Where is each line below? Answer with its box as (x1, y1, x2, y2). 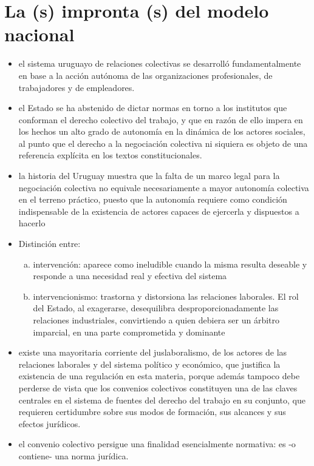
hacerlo (18, 217, 46, 229)
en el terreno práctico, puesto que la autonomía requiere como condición (18, 193, 287, 206)
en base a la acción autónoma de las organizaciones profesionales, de (18, 69, 273, 81)
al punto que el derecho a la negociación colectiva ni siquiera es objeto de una (18, 137, 308, 149)
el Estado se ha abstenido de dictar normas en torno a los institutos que (18, 101, 287, 114)
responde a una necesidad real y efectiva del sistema (33, 269, 227, 282)
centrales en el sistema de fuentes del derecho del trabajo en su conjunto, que (18, 393, 305, 406)
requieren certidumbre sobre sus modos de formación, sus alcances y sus (18, 405, 286, 418)
